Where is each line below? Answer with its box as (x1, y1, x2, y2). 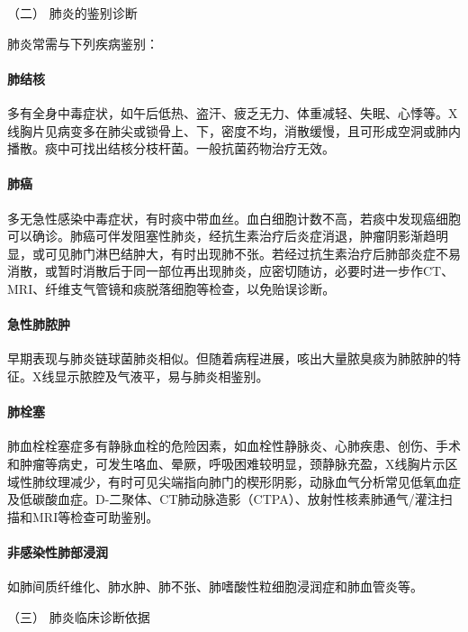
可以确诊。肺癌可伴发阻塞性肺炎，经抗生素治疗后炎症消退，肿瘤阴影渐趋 (7, 226, 436, 245)
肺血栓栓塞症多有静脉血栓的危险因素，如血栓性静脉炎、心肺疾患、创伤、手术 (7, 436, 461, 455)
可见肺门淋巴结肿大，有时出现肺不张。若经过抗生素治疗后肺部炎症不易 (44, 243, 461, 262)
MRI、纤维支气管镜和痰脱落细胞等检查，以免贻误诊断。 (7, 279, 336, 298)
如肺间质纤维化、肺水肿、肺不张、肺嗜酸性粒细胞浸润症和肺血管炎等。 (7, 577, 423, 596)
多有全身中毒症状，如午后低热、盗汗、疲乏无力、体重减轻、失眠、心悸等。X (7, 103, 458, 122)
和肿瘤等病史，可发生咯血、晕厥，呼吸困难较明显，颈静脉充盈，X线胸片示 (7, 453, 445, 472)
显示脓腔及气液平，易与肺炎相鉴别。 (54, 366, 269, 385)
